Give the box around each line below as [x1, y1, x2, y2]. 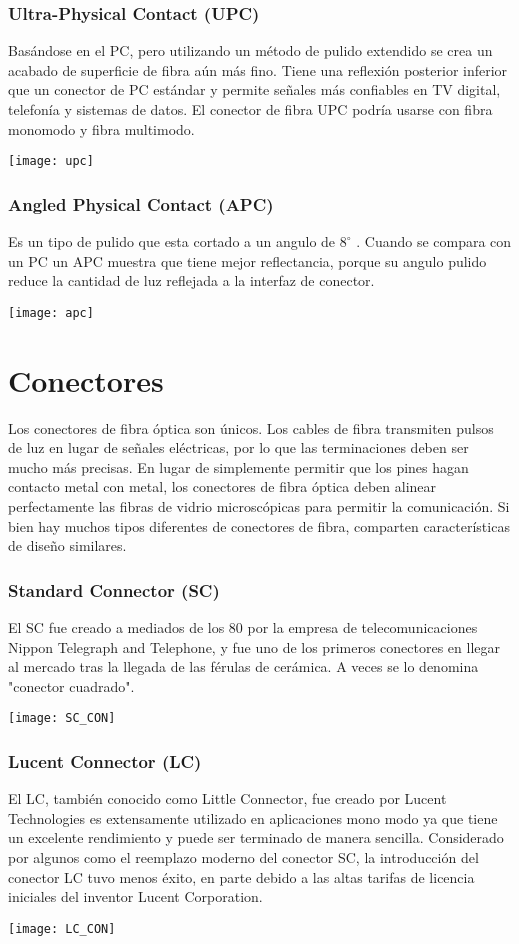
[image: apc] [8, 305, 94, 320]
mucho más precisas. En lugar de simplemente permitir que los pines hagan [8, 456, 469, 477]
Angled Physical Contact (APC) [8, 191, 274, 216]
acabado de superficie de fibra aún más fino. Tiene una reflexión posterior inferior [8, 59, 508, 80]
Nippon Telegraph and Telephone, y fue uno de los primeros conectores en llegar [8, 636, 500, 657]
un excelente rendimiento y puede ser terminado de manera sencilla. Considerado [8, 827, 504, 848]
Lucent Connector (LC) [8, 748, 202, 773]
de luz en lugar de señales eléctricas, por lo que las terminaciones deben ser [8, 437, 469, 458]
